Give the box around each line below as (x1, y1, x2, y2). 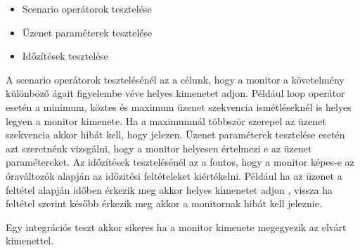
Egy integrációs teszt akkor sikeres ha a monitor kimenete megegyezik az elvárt (6, 219, 347, 234)
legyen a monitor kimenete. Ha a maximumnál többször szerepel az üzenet (6, 113, 326, 128)
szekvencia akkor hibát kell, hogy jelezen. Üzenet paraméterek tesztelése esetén (6, 127, 345, 142)
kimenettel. (6, 233, 54, 248)
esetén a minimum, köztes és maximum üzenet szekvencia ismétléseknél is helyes (6, 99, 352, 114)
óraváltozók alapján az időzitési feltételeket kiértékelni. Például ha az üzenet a (6, 168, 342, 183)
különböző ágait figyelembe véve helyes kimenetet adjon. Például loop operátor (6, 86, 345, 100)
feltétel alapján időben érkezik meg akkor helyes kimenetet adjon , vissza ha (6, 182, 333, 197)
